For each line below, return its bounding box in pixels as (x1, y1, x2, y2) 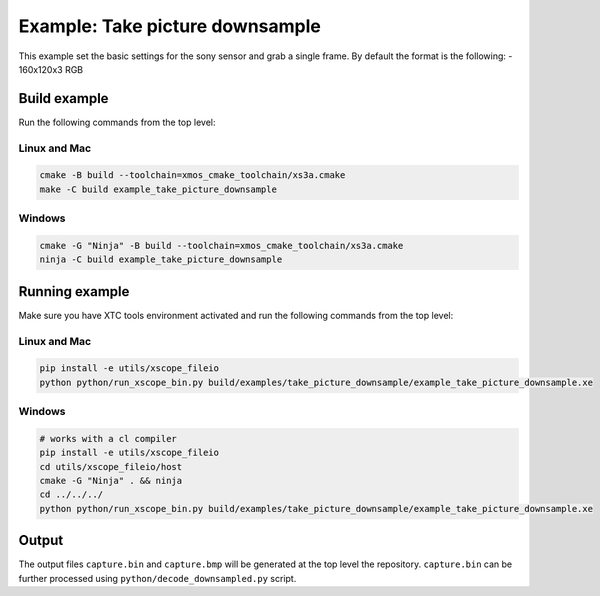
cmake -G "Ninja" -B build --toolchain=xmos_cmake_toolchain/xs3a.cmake (39, 240, 404, 251)
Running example (18, 283, 130, 300)
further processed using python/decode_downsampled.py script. (18, 572, 297, 584)
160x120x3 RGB (18, 63, 84, 75)
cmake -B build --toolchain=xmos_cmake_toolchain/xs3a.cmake (39, 170, 346, 181)
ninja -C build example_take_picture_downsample (39, 254, 283, 265)
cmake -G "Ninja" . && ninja (39, 475, 183, 487)
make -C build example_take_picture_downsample (39, 183, 277, 195)
